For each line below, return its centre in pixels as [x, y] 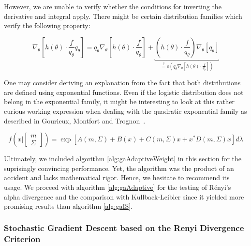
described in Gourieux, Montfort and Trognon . [75, 120]
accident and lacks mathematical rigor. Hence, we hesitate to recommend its [117, 177]
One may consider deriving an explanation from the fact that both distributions [122, 83]
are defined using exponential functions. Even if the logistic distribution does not [124, 92]
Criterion [22, 238]
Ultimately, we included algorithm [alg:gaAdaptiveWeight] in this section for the [123, 159]
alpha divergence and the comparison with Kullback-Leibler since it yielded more [124, 196]
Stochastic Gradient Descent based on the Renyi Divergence [124, 227]
